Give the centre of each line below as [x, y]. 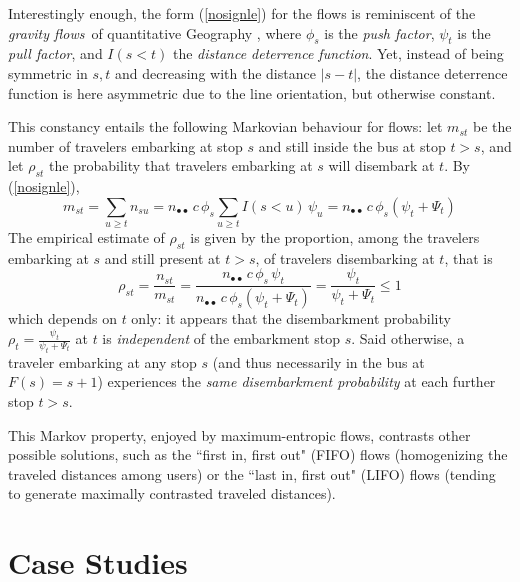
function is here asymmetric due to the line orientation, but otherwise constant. [252, 92]
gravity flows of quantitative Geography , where [155, 32]
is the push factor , [379, 32]
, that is [468, 257]
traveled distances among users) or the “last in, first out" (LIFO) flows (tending [252, 473]
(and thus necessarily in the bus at [318, 361]
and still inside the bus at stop [352, 145]
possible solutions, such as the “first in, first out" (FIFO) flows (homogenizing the [258, 454]
